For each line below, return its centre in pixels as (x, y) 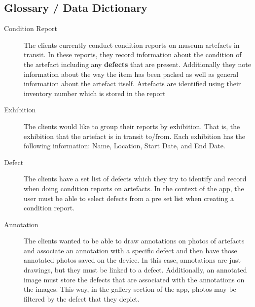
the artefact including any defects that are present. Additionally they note (137, 64)
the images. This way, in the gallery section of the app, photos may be (130, 289)
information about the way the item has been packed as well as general (131, 74)
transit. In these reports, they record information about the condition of (133, 54)
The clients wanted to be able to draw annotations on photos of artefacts (134, 241)
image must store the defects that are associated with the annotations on (134, 279)
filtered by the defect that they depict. (82, 298)
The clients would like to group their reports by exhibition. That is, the (132, 126)
